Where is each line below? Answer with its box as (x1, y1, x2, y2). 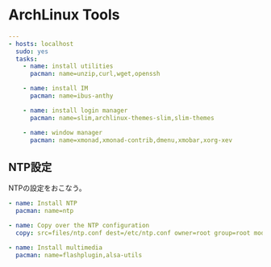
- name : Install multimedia (8, 244, 103, 252)
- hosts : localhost (8, 40, 74, 48)
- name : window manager (23, 128, 103, 136)
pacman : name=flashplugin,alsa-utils (15, 251, 143, 259)
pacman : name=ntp (15, 207, 74, 215)
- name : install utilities (23, 62, 114, 70)
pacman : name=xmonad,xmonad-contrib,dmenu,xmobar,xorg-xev (29, 136, 232, 144)
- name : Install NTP (8, 199, 78, 207)
